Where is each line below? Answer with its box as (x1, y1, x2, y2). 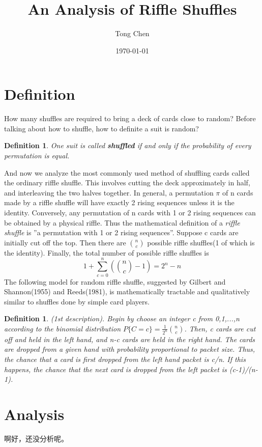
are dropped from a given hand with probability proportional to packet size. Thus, (4, 344, 255, 354)
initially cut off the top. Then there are (4, 237, 126, 247)
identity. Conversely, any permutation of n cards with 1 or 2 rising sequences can (4, 207, 256, 217)
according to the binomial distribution (4, 323, 121, 333)
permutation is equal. (4, 150, 70, 161)
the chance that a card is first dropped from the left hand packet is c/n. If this (4, 353, 246, 364)
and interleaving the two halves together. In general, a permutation (4, 187, 214, 198)
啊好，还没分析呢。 (4, 433, 68, 443)
